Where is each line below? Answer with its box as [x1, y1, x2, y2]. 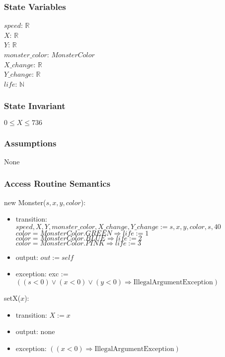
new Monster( [4, 197, 46, 207]
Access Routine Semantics [4, 177, 111, 190]
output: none [15, 326, 55, 337]
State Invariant [4, 100, 66, 112]
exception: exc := [15, 268, 69, 279]
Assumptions [4, 136, 57, 149]
